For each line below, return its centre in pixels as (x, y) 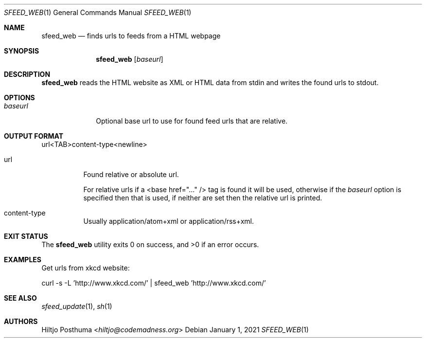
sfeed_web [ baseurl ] (130, 59)
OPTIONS (19, 98)
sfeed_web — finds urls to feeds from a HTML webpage (131, 36)
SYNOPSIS (22, 51)
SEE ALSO (20, 298)
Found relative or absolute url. (131, 174)
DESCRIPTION (27, 74)
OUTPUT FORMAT (34, 136)
